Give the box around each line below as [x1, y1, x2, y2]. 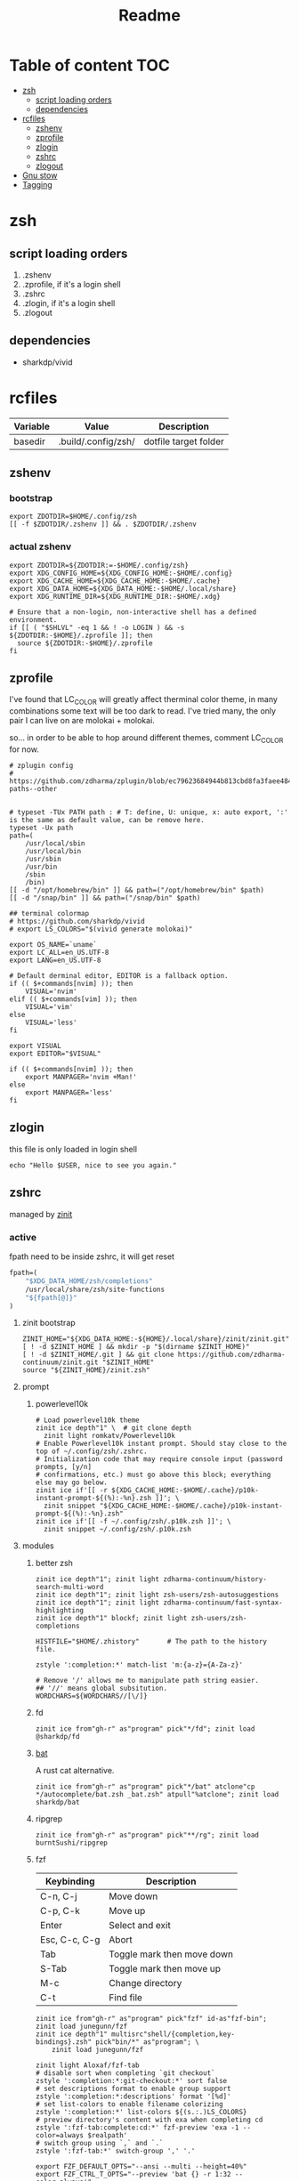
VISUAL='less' [25, 1018, 77, 1028]
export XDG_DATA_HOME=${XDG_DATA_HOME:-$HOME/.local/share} [9, 584, 238, 593]
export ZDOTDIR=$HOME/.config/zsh [9, 513, 138, 521]
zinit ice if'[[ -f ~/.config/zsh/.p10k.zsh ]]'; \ [35, 1517, 231, 1526]
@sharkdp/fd [35, 1733, 80, 1741]
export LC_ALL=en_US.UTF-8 [9, 949, 109, 957]
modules [21, 1540, 55, 1551]
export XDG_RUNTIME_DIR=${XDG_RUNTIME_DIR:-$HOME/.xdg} [9, 592, 221, 601]
